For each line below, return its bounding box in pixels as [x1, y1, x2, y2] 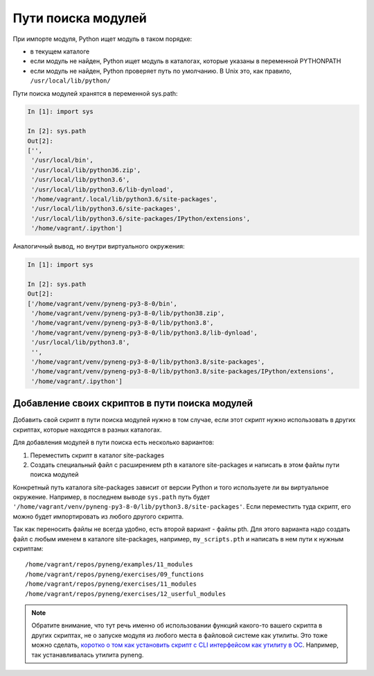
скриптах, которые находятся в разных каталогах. [12, 425, 162, 434]
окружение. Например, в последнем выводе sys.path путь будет [12, 493, 211, 501]
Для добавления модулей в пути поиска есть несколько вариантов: [12, 438, 215, 447]
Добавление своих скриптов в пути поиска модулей [12, 398, 253, 409]
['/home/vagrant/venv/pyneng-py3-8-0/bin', [27, 299, 178, 307]
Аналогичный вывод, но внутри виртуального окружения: [12, 242, 185, 251]
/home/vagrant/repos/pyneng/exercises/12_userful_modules [25, 590, 226, 598]
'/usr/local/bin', [31, 156, 93, 164]
